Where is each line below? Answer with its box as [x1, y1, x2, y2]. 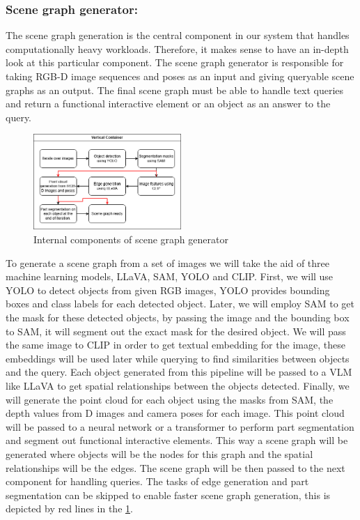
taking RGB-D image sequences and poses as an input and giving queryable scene [6, 69, 354, 83]
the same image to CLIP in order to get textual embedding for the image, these [6, 337, 345, 352]
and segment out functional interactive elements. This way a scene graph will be [6, 433, 348, 448]
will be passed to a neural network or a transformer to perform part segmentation [6, 419, 354, 434]
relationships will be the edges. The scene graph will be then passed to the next [6, 460, 345, 475]
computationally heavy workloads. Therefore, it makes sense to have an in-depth [6, 41, 349, 56]
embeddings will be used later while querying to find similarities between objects [6, 351, 350, 365]
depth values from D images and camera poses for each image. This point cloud [6, 406, 345, 420]
